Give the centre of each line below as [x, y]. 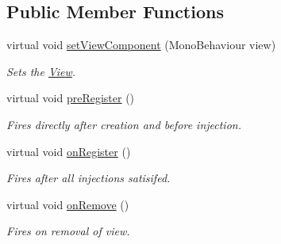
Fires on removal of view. [68, 231]
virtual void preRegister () [71, 98]
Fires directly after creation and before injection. [124, 124]
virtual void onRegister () [69, 151]
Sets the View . [41, 71]
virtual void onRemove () [68, 204]
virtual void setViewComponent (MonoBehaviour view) [141, 45]
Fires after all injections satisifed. [89, 178]
